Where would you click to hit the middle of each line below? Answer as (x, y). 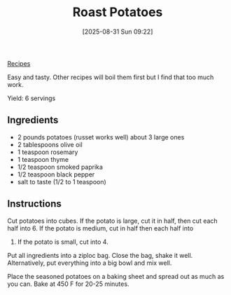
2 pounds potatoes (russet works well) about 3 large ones (101, 137)
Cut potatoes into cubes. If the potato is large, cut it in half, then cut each (113, 221)
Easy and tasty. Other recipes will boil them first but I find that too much (111, 77)
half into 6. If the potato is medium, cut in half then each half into (100, 228)
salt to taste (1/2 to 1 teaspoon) (62, 181)
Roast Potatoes (118, 12)
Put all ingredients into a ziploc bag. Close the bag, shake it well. (100, 255)
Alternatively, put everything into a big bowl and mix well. (90, 263)
